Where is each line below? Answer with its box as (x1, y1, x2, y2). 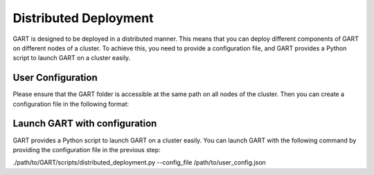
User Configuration (12, 72, 98, 84)
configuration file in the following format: (12, 100, 130, 108)
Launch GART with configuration (12, 118, 157, 129)
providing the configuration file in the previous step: (12, 145, 161, 154)
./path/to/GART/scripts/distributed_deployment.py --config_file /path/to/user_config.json (12, 158, 266, 167)
